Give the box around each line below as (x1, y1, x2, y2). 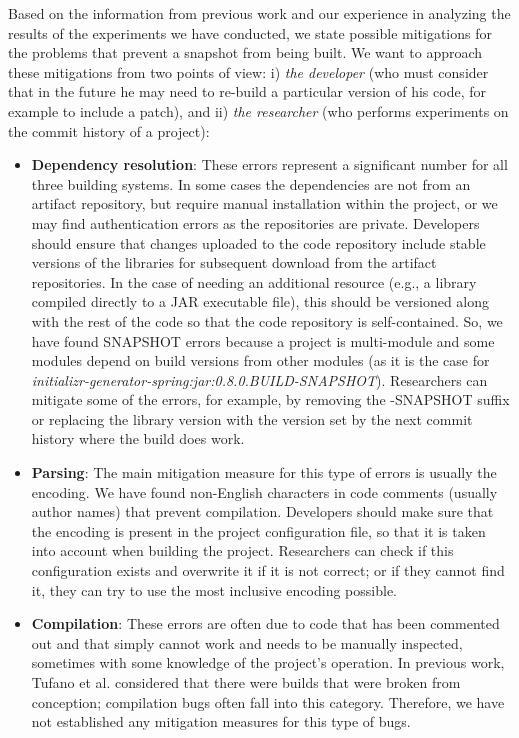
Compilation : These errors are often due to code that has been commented (31, 613, 500, 634)
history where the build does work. (31, 428, 245, 449)
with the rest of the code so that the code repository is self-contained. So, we (31, 310, 503, 331)
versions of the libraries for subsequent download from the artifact (31, 252, 437, 273)
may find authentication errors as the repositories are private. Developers (31, 212, 480, 233)
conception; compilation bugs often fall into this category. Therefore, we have (31, 691, 505, 712)
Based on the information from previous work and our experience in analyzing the (8, 3, 511, 23)
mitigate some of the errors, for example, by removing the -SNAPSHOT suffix (31, 389, 510, 410)
